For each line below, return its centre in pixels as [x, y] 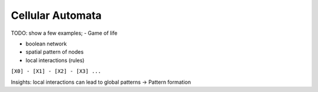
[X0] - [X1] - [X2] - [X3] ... [56, 71]
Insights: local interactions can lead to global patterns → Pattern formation [101, 82]
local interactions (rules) [55, 60]
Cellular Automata [56, 15]
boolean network [46, 44]
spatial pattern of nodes [54, 52]
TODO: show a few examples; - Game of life [64, 33]
